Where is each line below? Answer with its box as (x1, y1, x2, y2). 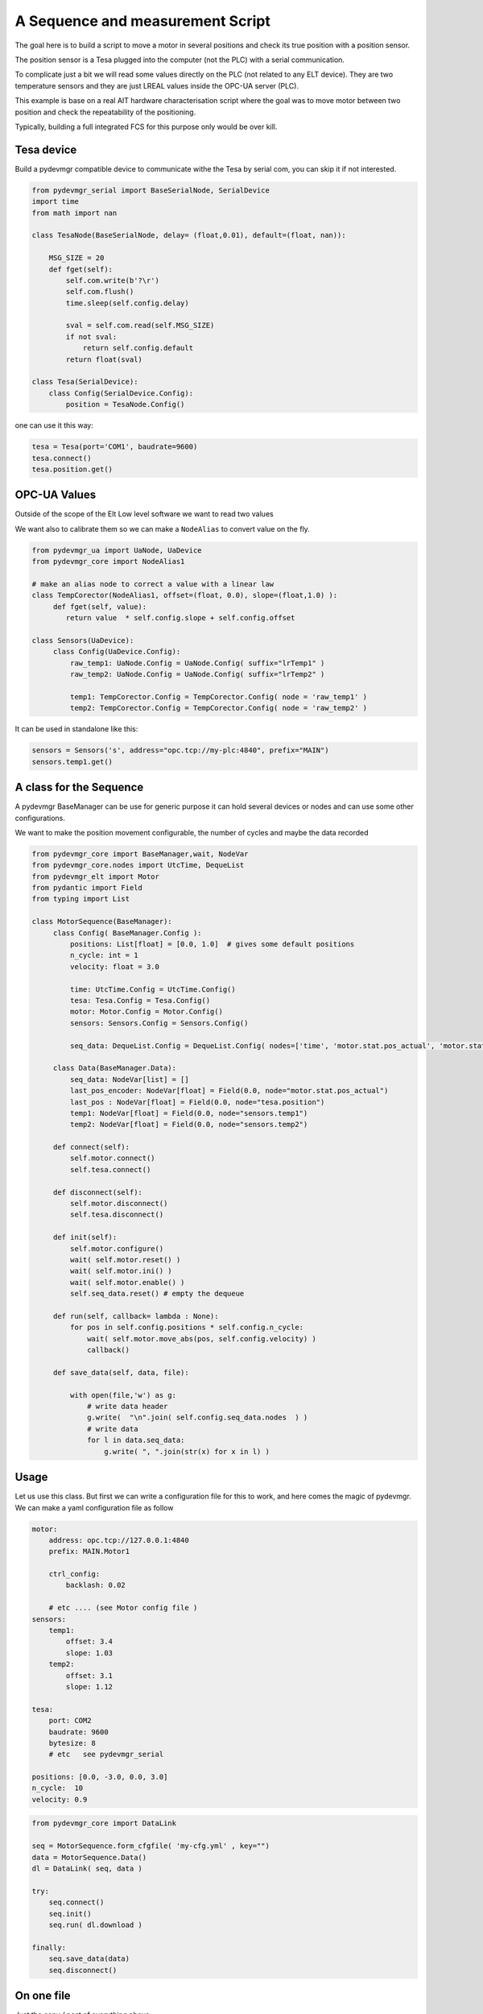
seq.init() (48, 1909, 92, 1918)
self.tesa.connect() (69, 1165, 151, 1174)
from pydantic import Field (31, 883, 142, 893)
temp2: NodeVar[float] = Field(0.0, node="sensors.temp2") (69, 1120, 308, 1129)
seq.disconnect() (48, 1966, 118, 1975)
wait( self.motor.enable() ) (69, 1278, 185, 1287)
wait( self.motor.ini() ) (69, 1266, 172, 1276)
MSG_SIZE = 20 (48, 254, 105, 263)
